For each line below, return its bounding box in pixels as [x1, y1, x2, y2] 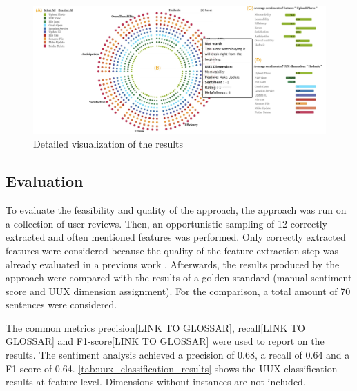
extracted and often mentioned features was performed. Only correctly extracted [6, 230, 346, 244]
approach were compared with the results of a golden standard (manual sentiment [6, 270, 352, 285]
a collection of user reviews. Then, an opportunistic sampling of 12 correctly [6, 216, 328, 230]
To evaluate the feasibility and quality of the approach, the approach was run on [6, 203, 347, 217]
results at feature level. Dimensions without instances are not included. [6, 374, 306, 389]
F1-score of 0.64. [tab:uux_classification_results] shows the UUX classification [6, 361, 338, 375]
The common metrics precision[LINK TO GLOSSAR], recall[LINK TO [6, 320, 305, 334]
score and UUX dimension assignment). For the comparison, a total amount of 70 [6, 283, 351, 298]
